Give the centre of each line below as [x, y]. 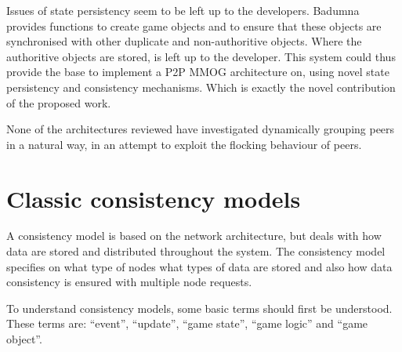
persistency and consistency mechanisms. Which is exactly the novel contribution [201, 87]
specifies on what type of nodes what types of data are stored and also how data [199, 266]
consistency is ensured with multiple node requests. [129, 282]
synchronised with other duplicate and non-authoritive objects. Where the [184, 41]
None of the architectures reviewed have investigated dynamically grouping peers [201, 129]
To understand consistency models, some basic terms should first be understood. [199, 308]
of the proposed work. [59, 102]
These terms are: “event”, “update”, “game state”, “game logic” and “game [187, 323]
